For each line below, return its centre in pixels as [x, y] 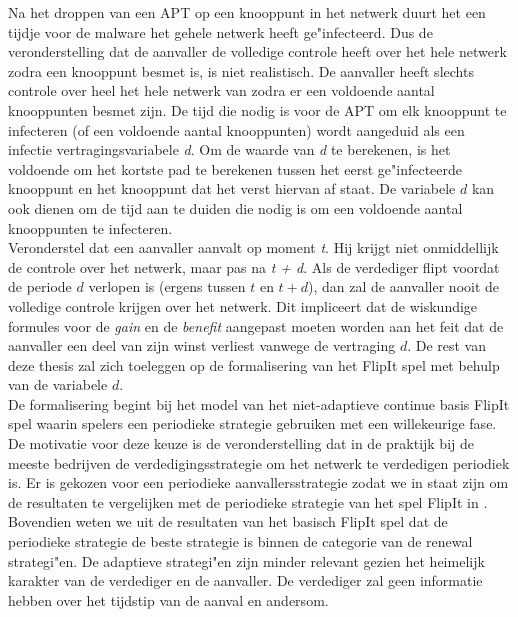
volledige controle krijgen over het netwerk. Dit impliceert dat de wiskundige [243, 305]
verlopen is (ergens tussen [167, 286]
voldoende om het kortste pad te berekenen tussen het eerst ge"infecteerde [235, 168]
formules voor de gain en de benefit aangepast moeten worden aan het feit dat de [256, 325]
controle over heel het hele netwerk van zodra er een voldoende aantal [221, 90]
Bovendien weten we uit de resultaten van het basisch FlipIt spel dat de [228, 521]
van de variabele [58, 384]
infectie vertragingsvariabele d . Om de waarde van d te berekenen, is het [229, 149]
